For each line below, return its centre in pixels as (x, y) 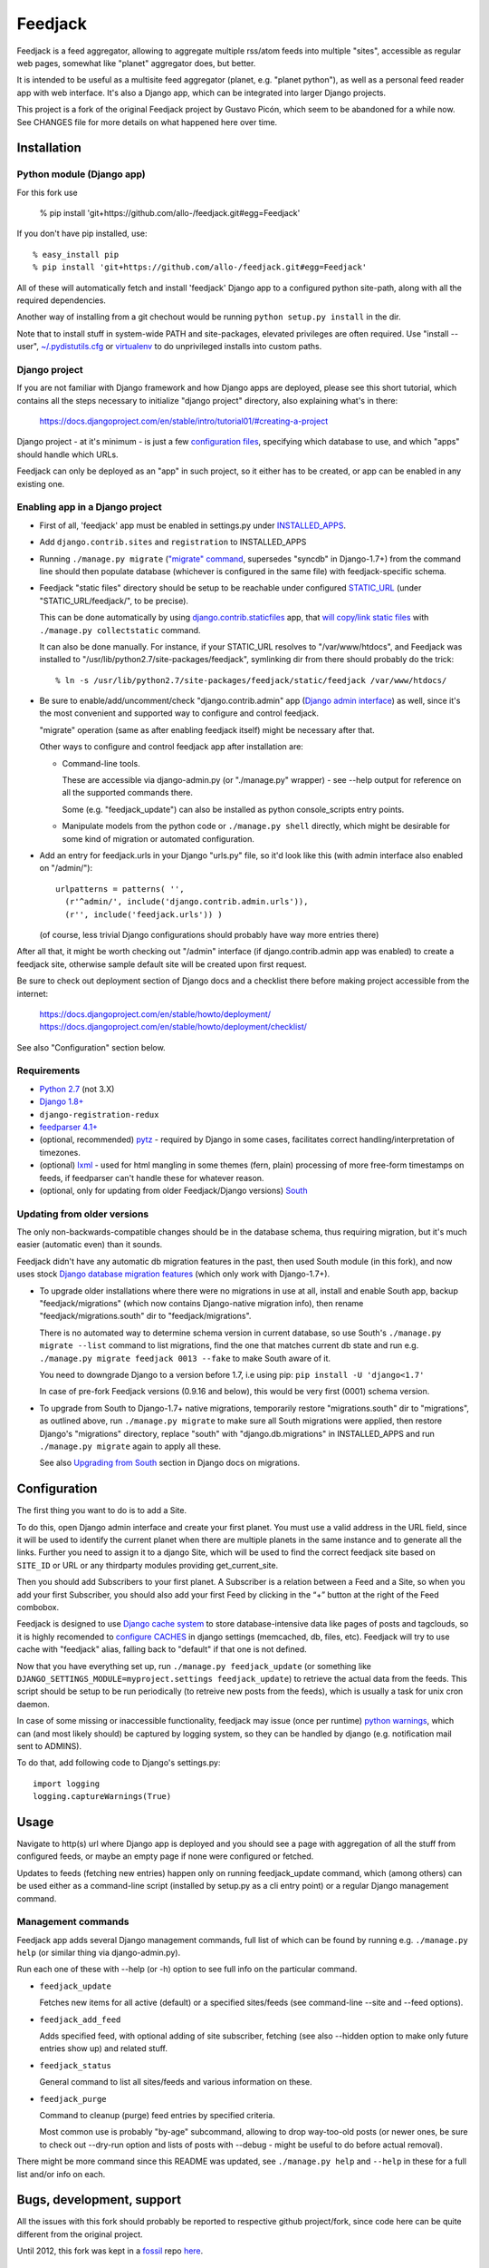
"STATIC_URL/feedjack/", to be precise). (114, 601)
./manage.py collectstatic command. (120, 630)
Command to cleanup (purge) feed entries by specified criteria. (157, 2115)
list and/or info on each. (61, 2174)
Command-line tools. (101, 763)
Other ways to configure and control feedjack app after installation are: (171, 747)
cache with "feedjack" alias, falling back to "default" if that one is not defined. (162, 1649)
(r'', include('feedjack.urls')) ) (144, 914)
